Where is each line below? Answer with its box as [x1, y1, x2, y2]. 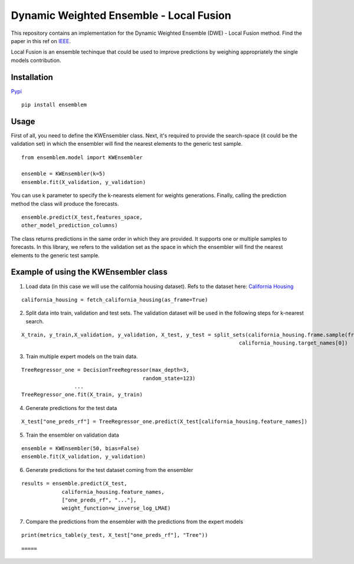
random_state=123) [142, 375, 196, 382]
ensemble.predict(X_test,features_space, [21, 214, 143, 221]
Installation [11, 72, 53, 82]
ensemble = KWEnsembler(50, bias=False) [21, 445, 140, 451]
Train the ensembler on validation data [25, 431, 119, 438]
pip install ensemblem [21, 101, 87, 109]
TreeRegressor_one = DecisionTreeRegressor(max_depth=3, [21, 366, 190, 373]
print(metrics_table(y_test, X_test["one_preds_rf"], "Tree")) [21, 532, 208, 539]
